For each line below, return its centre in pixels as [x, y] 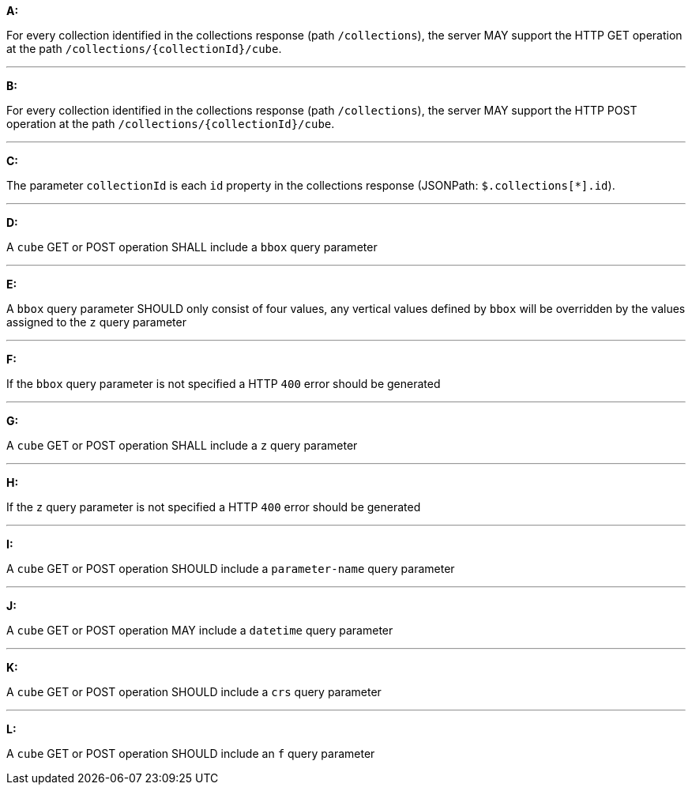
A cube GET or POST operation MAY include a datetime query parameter [200, 630]
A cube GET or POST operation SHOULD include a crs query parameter [194, 692]
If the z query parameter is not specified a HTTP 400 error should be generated [214, 507]
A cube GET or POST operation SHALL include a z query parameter [182, 445]
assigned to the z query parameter [96, 322]
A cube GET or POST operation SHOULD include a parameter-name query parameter [231, 569]
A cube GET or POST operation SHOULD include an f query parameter [191, 753]
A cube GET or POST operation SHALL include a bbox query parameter [192, 247]
